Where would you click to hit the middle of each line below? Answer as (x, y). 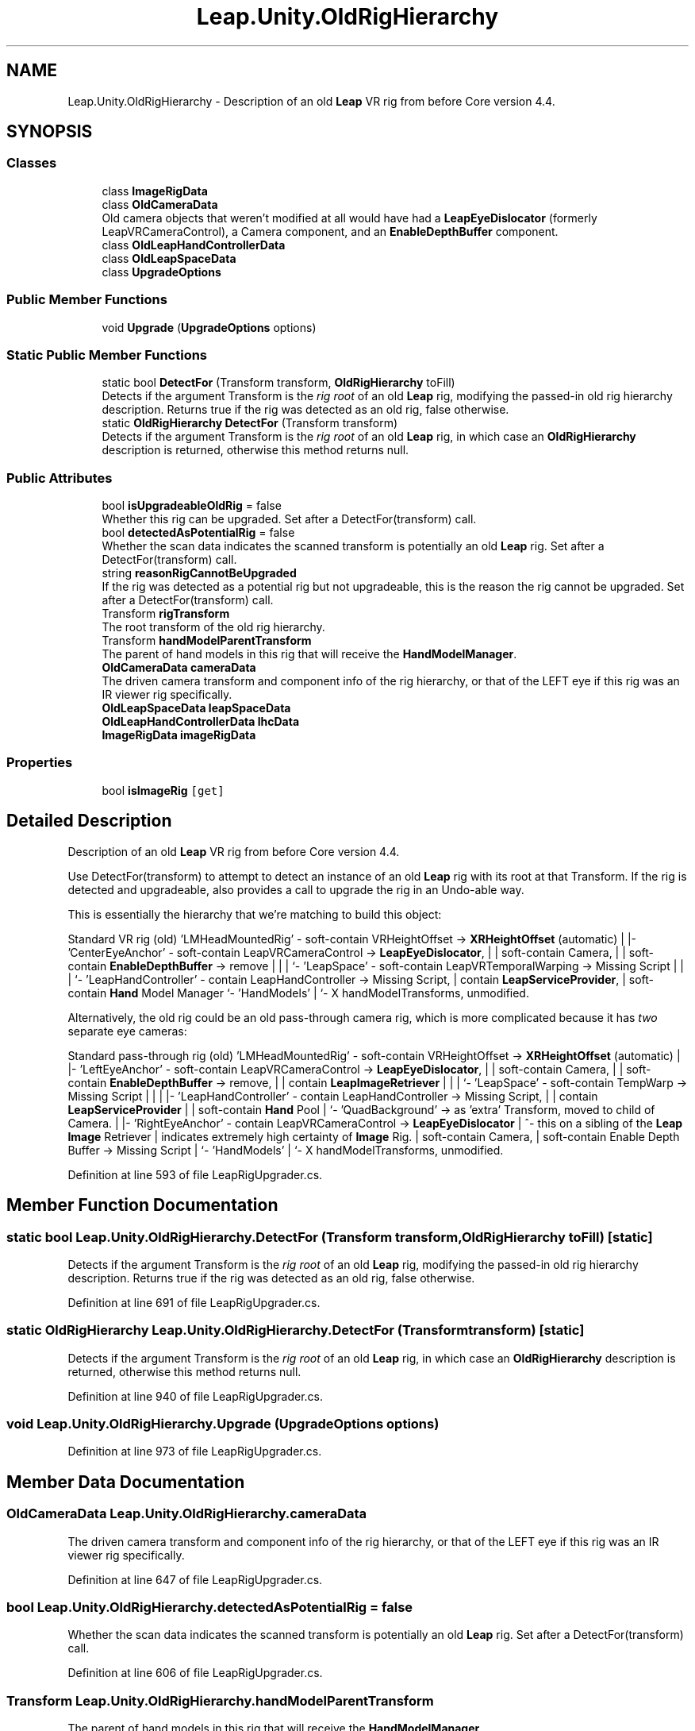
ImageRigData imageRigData (179, 735)
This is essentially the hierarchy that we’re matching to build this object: (255, 914)
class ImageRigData (155, 191)
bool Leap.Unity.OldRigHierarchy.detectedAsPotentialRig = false (210, 1607)
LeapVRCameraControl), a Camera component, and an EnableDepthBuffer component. (330, 231)
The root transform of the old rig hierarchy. (213, 627)
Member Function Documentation (142, 1205)
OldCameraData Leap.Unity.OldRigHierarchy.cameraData (187, 1514)
